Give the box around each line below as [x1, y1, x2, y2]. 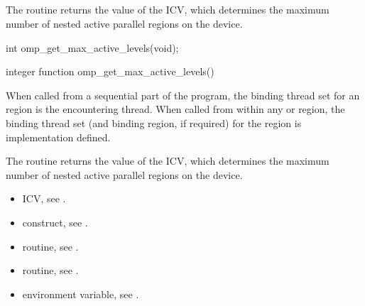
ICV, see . [22, 191, 66, 206]
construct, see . [22, 214, 88, 229]
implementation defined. [6, 129, 111, 144]
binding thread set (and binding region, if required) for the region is [6, 115, 302, 130]
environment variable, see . [22, 286, 139, 301]
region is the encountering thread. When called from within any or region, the [6, 102, 345, 116]
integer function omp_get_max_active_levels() [6, 64, 214, 79]
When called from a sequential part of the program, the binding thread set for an [6, 87, 360, 102]
